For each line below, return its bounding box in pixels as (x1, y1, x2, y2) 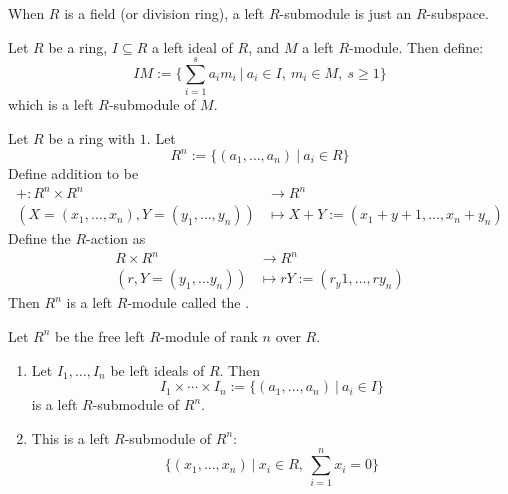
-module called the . (127, 292, 250, 313)
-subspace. (426, 3, 489, 23)
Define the (8, 228, 71, 249)
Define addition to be (8, 163, 139, 183)
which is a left (8, 94, 94, 115)
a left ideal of (151, 36, 233, 57)
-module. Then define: (349, 36, 484, 57)
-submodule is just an (279, 3, 412, 23)
